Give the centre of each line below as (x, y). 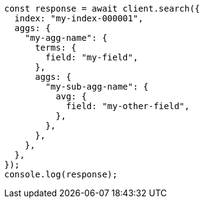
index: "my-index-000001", (79, 18)
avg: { (71, 96)
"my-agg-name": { (66, 38)
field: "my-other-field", (128, 106)
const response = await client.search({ (102, 9)
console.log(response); (61, 174)
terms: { (56, 48)
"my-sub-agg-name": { (97, 87)
